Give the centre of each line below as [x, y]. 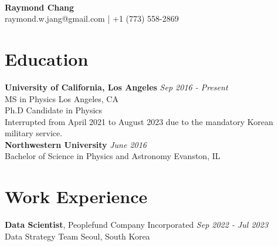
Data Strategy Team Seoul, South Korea [77, 236]
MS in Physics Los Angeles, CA [62, 98]
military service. [34, 133]
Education [47, 58]
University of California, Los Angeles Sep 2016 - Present [116, 87]
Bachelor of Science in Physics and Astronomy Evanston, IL [113, 156]
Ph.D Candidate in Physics [54, 110]
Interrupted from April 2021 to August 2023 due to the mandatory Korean [139, 121]
